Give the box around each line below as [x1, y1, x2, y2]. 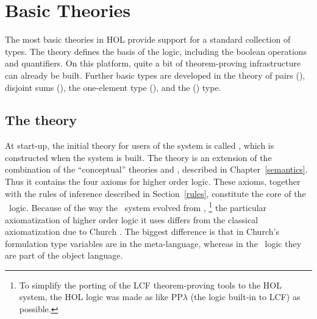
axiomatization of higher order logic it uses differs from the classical [5, 213, 258, 226]
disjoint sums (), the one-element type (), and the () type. [5, 81, 221, 93]
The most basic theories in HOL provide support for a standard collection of [5, 33, 291, 46]
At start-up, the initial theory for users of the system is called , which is [5, 139, 274, 152]
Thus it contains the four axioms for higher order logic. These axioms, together [5, 175, 301, 188]
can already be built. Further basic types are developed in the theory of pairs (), [5, 68, 305, 81]
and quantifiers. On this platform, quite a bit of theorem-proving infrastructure [5, 57, 301, 70]
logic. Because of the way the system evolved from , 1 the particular [9, 199, 267, 213]
